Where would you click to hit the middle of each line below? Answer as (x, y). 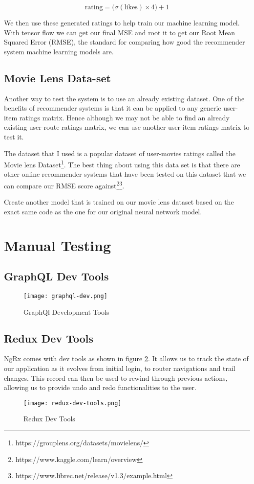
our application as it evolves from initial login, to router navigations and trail (120, 368)
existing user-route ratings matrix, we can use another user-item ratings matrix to (127, 127)
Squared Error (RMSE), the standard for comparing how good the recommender (125, 42)
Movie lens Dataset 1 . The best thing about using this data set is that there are (122, 164)
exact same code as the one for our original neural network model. (103, 211)
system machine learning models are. (59, 51)
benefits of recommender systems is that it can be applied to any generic (113, 108)
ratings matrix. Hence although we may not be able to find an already (124, 117)
